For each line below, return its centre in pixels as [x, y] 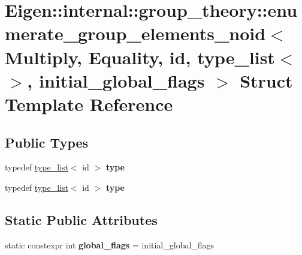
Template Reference [89, 103]
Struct [266, 80]
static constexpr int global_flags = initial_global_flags [110, 244]
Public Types [47, 142]
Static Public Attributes [81, 219]
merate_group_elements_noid [135, 33]
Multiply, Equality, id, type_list [140, 57]
